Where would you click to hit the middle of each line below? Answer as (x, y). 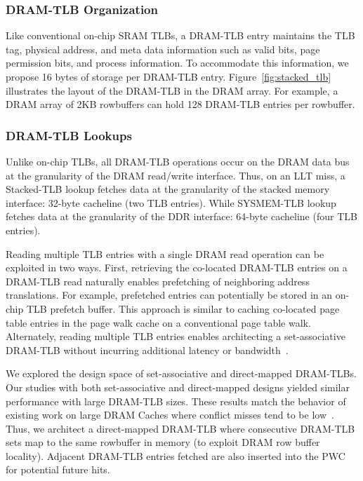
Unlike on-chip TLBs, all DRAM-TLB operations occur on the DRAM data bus (178, 161)
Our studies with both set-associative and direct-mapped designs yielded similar (178, 387)
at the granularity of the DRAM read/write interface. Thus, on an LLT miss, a (176, 175)
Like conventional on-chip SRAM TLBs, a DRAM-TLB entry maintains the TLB (180, 35)
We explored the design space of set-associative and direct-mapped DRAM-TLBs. (181, 373)
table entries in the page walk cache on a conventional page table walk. (158, 322)
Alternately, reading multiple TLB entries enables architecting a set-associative (176, 336)
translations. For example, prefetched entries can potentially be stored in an (169, 295)
